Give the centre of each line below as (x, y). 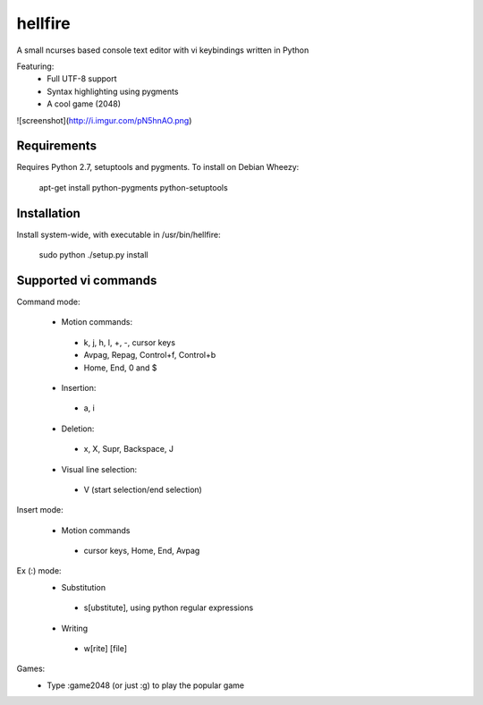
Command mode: (48, 302)
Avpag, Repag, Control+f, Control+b (150, 355)
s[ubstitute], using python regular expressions (169, 607)
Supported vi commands (87, 280)
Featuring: (35, 66)
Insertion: (79, 387)
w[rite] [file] (106, 649)
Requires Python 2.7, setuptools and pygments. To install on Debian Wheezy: (158, 167)
